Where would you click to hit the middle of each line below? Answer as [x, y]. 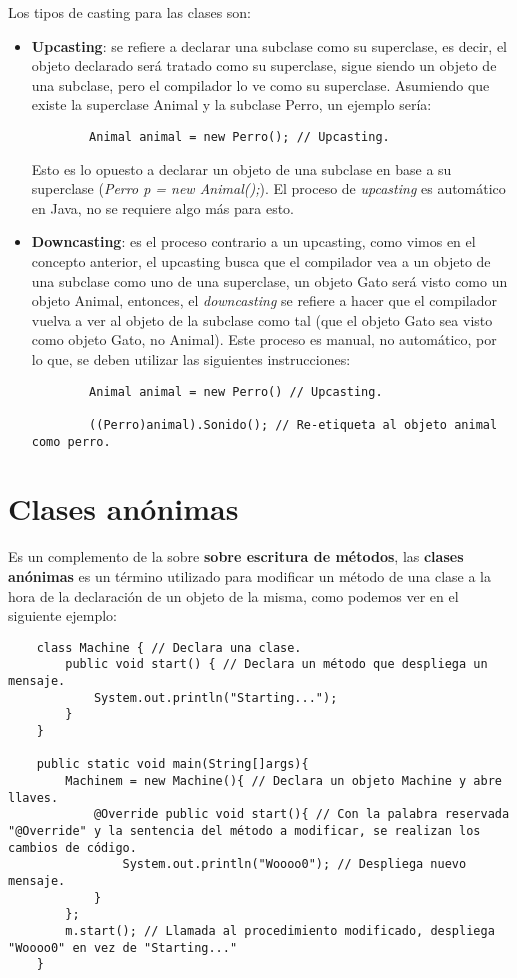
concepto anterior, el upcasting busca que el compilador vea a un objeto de [261, 261]
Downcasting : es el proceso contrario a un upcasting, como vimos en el [253, 241]
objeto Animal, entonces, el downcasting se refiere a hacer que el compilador [264, 300]
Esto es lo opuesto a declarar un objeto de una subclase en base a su [241, 168]
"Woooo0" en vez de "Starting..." [123, 947]
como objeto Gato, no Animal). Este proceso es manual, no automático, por [264, 339]
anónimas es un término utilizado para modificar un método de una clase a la [249, 575]
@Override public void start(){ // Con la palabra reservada [301, 814]
